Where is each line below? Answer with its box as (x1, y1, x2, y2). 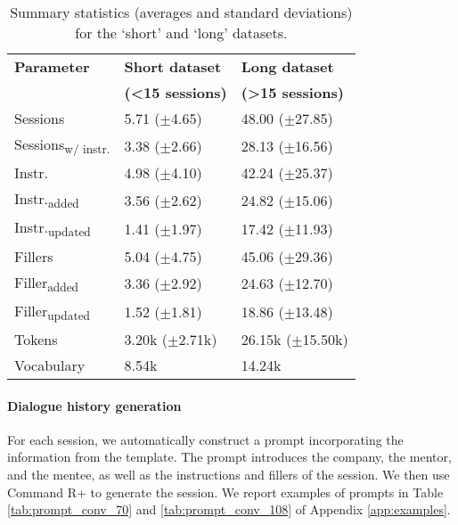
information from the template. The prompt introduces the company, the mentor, (7, 447, 452, 466)
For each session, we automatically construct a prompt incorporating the (7, 430, 404, 448)
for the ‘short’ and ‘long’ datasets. (75, 22, 288, 43)
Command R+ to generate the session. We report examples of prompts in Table (7, 482, 444, 501)
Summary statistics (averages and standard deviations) (10, 2, 353, 22)
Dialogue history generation (7, 396, 182, 414)
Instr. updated (14, 217, 91, 241)
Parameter (14, 56, 90, 77)
